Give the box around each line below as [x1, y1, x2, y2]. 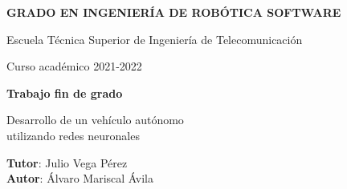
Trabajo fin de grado [6, 84, 123, 101]
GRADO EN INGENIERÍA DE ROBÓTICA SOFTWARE [6, 4, 341, 20]
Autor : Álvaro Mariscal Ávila [6, 170, 153, 187]
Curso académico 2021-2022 [6, 58, 142, 74]
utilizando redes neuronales [6, 127, 140, 143]
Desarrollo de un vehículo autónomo [6, 111, 184, 128]
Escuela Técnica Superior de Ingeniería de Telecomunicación [6, 30, 303, 47]
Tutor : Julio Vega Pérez [6, 154, 128, 171]
